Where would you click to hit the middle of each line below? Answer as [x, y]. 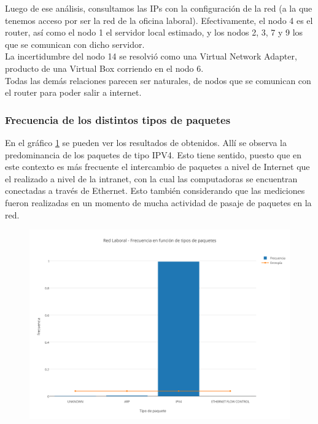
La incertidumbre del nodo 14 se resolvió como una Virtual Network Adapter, [151, 56]
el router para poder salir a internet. [73, 92]
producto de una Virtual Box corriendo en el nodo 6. [104, 68]
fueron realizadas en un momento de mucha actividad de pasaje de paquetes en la [158, 202]
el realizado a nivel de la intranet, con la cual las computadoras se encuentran [151, 178]
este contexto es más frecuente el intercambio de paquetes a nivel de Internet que [157, 167]
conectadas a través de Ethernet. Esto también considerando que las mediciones [155, 191]
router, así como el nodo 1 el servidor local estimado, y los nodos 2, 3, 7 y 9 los [154, 32]
